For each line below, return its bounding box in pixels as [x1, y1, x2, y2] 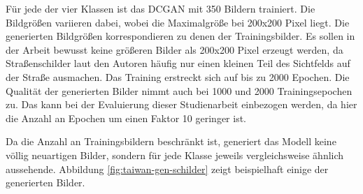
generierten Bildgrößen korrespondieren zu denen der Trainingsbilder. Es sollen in [6, 29, 355, 43]
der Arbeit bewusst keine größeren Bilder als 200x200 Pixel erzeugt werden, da [6, 42, 343, 57]
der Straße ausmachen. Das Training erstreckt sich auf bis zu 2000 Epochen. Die [6, 69, 350, 84]
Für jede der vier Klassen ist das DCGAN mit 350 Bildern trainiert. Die [6, 1, 315, 15]
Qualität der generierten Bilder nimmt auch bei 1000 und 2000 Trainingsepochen [6, 83, 353, 98]
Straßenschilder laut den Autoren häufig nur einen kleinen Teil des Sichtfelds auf [6, 56, 350, 70]
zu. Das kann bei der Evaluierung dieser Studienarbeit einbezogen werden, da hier [6, 97, 357, 112]
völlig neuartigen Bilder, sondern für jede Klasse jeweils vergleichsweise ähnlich [6, 147, 344, 162]
